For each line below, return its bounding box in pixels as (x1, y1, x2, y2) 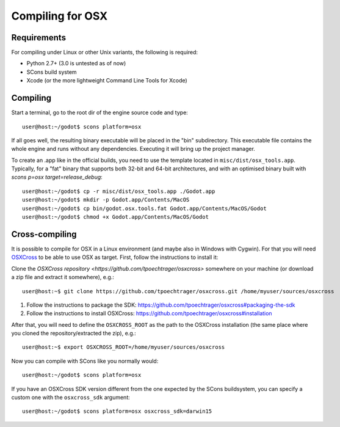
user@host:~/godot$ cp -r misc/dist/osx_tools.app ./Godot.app (22, 188, 215, 195)
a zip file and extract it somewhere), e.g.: (11, 274, 114, 281)
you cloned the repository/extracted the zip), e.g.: (11, 330, 137, 337)
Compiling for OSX (11, 9, 108, 23)
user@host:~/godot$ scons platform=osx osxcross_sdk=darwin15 (22, 408, 212, 415)
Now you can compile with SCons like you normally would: (11, 357, 159, 365)
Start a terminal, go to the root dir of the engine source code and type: (11, 109, 189, 116)
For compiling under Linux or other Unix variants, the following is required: (11, 49, 198, 56)
